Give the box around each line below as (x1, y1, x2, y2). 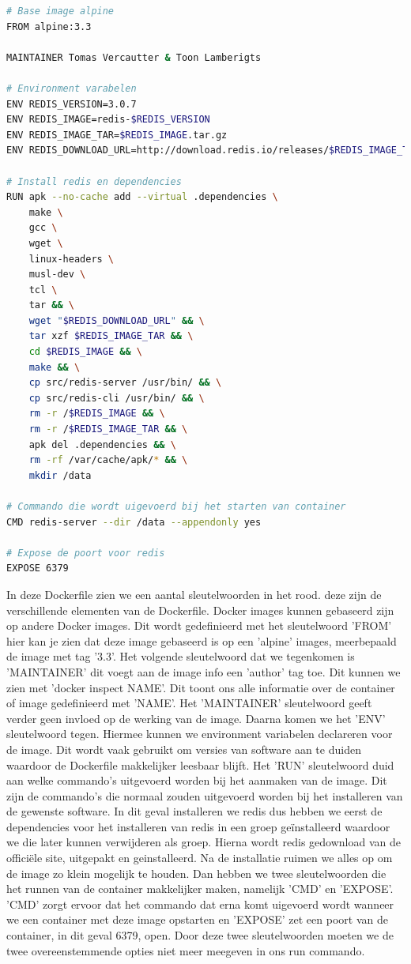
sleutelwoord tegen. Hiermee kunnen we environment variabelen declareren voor (6, 725, 393, 742)
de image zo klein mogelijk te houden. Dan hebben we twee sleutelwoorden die (6, 864, 386, 881)
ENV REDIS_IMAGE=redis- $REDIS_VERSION (6, 114, 210, 126)
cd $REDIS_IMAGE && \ (28, 346, 142, 358)
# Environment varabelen (6, 82, 137, 94)
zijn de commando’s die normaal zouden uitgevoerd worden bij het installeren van (6, 787, 403, 804)
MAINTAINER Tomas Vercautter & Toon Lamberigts (6, 51, 262, 63)
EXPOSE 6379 (6, 563, 69, 574)
